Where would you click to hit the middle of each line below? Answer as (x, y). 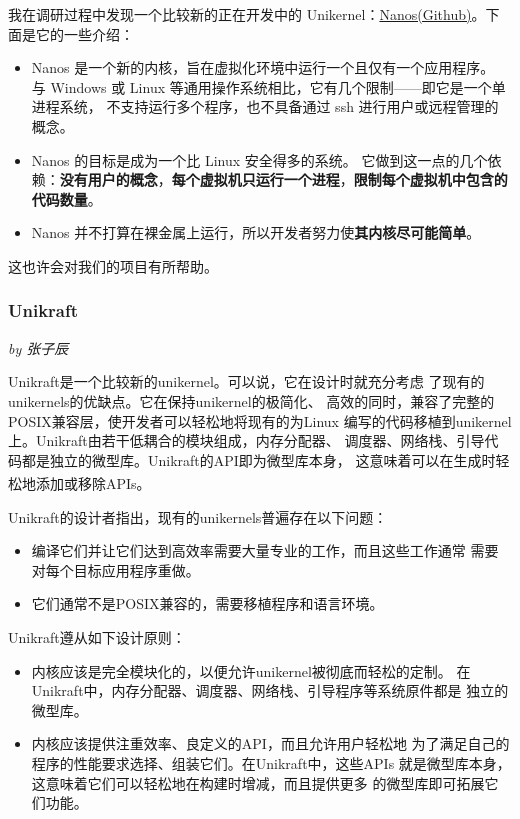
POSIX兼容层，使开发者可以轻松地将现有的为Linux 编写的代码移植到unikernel (260, 420)
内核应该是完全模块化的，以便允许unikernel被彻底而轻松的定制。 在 (251, 670)
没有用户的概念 (108, 179)
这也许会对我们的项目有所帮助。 (113, 265)
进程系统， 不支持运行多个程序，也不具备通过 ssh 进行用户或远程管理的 (265, 106)
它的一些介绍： (84, 33)
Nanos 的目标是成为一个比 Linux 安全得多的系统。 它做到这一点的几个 (259, 159)
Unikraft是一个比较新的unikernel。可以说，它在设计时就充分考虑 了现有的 (246, 381)
